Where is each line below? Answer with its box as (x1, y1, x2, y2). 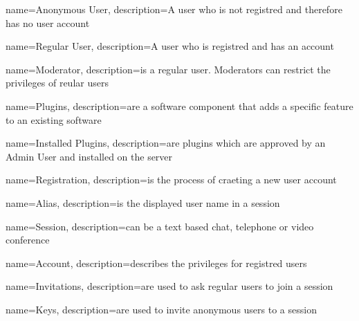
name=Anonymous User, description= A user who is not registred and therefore (6, 2, 342, 16)
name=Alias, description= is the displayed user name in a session (6, 195, 280, 210)
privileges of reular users (6, 75, 109, 90)
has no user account (6, 15, 90, 30)
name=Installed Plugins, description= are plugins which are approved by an (6, 136, 326, 150)
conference (6, 232, 50, 247)
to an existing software (6, 112, 102, 127)
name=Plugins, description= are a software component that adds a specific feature (6, 98, 353, 113)
